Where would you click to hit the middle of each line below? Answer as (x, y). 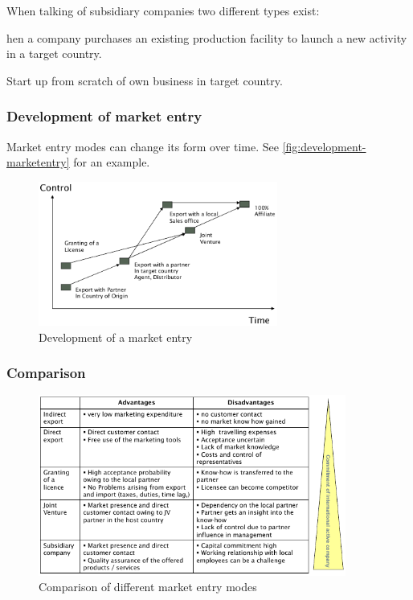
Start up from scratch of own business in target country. (145, 80)
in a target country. (54, 53)
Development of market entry (104, 116)
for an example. (112, 162)
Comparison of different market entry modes (148, 587)
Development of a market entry (116, 337)
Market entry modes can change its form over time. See (143, 146)
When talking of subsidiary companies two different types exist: (163, 10)
